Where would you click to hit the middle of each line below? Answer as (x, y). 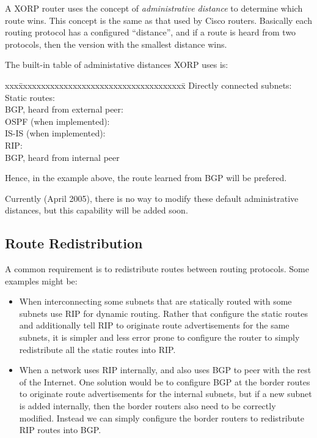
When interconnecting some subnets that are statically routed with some (155, 301)
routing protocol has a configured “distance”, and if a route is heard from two (151, 32)
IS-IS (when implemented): (55, 133)
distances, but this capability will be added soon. (97, 210)
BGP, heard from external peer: (64, 109)
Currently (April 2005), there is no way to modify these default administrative (152, 198)
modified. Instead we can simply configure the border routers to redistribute (162, 418)
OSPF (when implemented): (57, 121)
